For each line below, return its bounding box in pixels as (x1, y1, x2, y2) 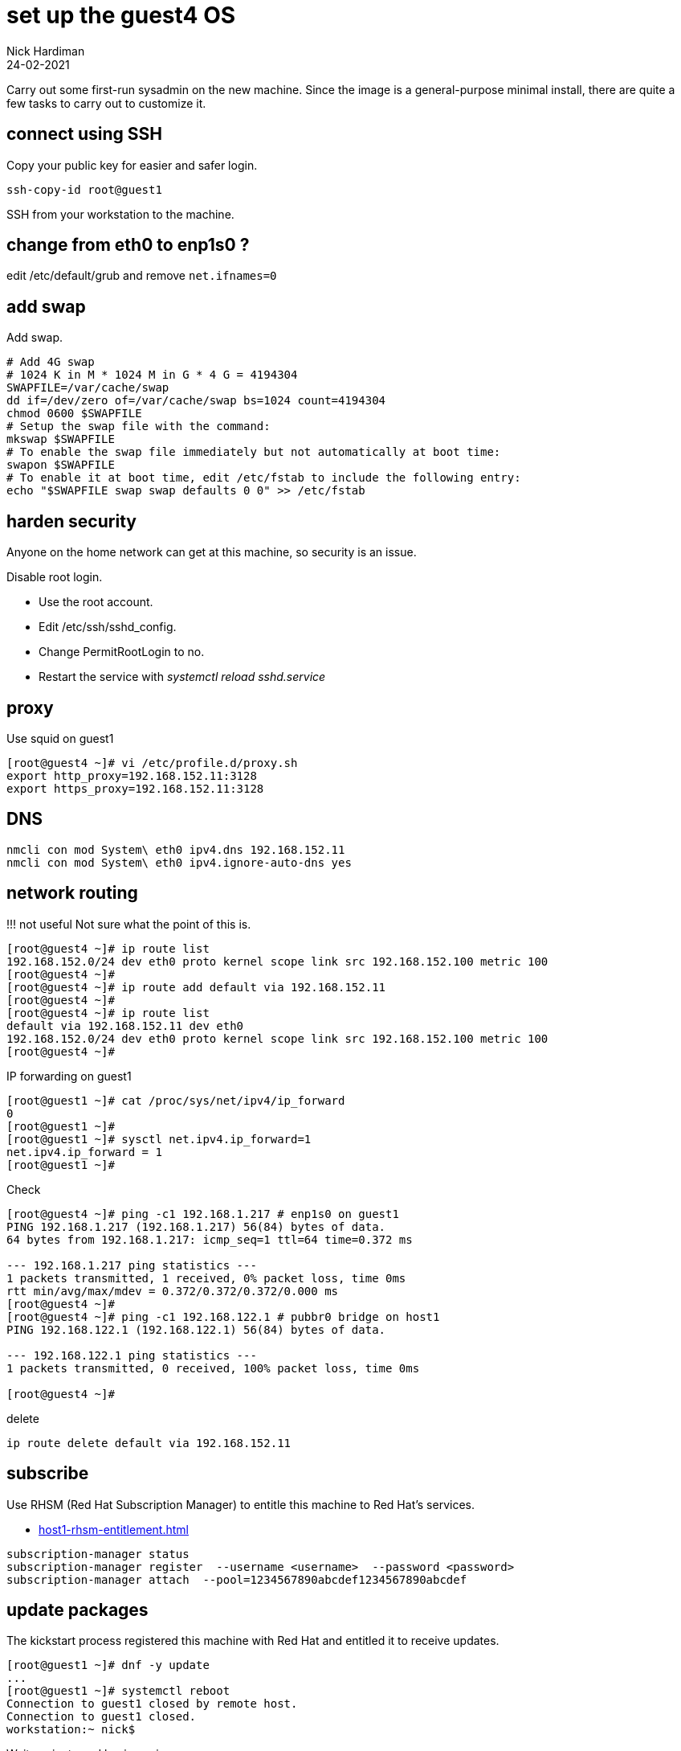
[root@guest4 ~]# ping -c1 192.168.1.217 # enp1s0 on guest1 (6, 1207, 399, 1220)
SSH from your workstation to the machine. (6, 207, 234, 221)
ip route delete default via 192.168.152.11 (6, 1436, 292, 1450)
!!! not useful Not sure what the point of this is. (6, 917, 251, 931)
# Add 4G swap (6, 355, 95, 369)
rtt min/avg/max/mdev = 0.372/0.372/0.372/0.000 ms (6, 1284, 339, 1298)
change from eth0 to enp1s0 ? (6, 235, 250, 256)
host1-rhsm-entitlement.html (39, 1522, 189, 1536)
